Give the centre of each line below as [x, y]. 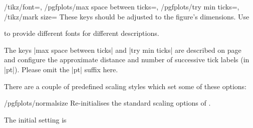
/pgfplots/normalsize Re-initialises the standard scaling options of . [107, 103]
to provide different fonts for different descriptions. [82, 33]
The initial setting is [35, 119]
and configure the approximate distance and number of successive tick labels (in [127, 60]
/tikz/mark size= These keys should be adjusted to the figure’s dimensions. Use [127, 16]
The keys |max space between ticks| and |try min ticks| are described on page [123, 50]
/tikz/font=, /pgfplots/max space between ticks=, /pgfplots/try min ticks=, [122, 6]
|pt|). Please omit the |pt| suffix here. [61, 69]
